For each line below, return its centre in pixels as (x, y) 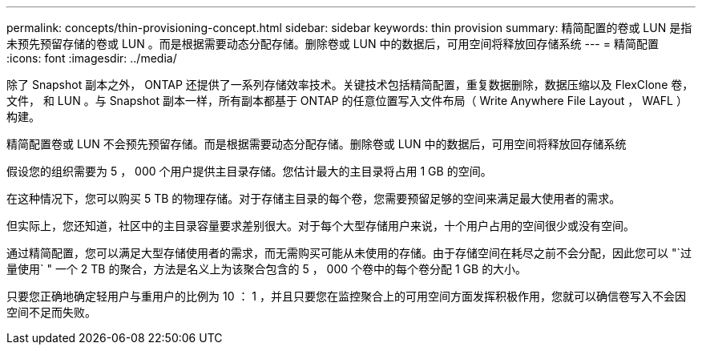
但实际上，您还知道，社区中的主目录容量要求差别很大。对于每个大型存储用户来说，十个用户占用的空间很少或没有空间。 (321, 226)
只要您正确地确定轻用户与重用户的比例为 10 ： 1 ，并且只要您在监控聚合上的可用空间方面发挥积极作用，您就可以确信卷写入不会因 (346, 296)
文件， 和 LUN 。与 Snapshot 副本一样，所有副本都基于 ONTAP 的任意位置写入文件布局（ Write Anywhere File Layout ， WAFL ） (347, 101)
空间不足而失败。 (51, 312)
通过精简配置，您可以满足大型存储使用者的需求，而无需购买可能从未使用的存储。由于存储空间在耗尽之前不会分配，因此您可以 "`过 (349, 253)
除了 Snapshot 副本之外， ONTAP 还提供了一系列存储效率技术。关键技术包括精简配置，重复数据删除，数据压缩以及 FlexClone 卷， (350, 85)
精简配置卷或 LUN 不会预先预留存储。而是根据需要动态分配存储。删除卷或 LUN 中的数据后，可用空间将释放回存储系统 (317, 144)
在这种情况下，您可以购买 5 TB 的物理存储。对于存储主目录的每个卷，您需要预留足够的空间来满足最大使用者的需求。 (314, 198)
